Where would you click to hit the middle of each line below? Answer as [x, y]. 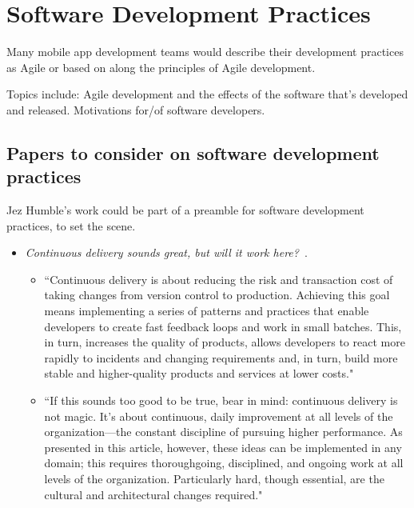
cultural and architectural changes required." [153, 494]
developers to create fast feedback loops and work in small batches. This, [223, 326]
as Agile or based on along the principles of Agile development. [161, 67]
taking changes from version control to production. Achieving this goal [217, 295]
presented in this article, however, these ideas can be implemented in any [223, 447]
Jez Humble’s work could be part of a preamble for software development [185, 210]
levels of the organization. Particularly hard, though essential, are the [214, 478]
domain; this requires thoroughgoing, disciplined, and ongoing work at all [224, 463]
